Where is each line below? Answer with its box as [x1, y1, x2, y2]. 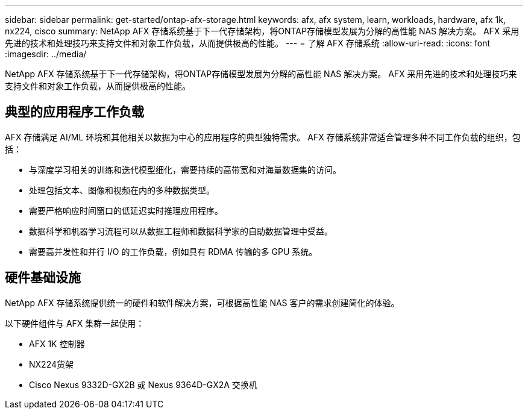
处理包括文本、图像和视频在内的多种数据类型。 [29, 184, 215, 195]
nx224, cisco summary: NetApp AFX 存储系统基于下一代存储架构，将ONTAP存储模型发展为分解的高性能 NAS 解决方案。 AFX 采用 [5, 26, 520, 36]
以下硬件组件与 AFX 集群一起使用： [5, 318, 145, 328]
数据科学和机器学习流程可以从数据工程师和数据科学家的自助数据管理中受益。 [29, 225, 333, 236]
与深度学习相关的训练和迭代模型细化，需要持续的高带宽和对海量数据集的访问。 [29, 164, 341, 175]
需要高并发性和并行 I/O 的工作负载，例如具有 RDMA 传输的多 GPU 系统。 [29, 246, 318, 257]
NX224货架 [29, 359, 74, 369]
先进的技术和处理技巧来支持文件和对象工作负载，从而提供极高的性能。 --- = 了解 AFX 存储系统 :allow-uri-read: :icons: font [5, 38, 491, 48]
